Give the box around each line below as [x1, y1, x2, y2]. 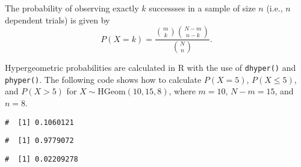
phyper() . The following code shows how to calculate [5, 73, 202, 85]
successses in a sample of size [149, 2, 256, 14]
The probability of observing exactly [5, 2, 139, 14]
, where [169, 85, 196, 97]
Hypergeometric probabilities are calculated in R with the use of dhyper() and [5, 61, 296, 74]
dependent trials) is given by [5, 13, 110, 26]
